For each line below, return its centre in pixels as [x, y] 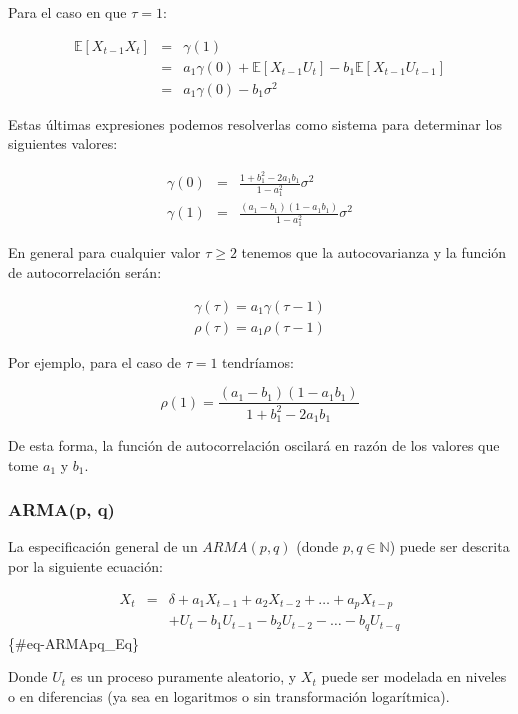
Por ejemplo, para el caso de [94, 361]
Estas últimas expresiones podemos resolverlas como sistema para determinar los [255, 123]
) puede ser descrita [449, 546]
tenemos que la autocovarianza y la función [374, 252]
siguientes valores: [63, 143]
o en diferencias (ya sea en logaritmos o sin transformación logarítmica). [229, 695]
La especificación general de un [103, 546]
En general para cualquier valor [104, 252]
